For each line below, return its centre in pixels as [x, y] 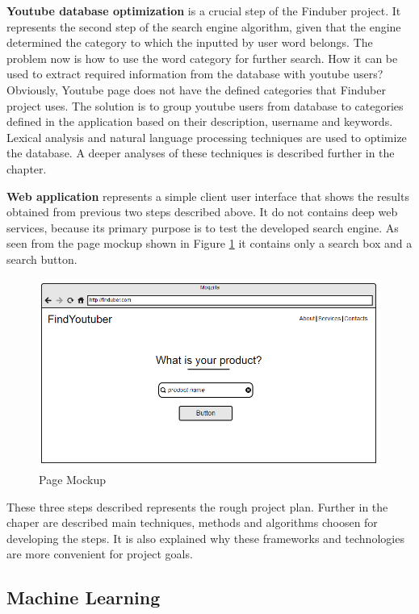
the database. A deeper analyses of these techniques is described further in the [201, 153]
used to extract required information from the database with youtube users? [195, 74]
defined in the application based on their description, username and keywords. [200, 121]
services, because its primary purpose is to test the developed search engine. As [203, 227]
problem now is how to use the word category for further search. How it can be [202, 58]
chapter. [27, 168]
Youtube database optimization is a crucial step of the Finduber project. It [204, 10]
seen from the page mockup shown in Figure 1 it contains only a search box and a [209, 243]
